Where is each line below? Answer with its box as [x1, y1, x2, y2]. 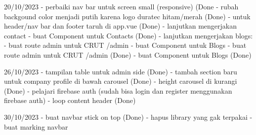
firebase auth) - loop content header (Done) [4, 95, 136, 105]
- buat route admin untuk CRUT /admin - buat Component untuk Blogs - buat [4, 40, 247, 50]
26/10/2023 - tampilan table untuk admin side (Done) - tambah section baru [4, 66, 237, 76]
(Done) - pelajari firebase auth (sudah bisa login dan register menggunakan [4, 85, 232, 96]
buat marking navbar [4, 121, 68, 132]
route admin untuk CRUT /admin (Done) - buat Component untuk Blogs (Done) [4, 49, 252, 60]
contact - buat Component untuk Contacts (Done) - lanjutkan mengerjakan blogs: [4, 30, 253, 40]
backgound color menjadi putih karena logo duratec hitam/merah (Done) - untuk [4, 11, 251, 21]
